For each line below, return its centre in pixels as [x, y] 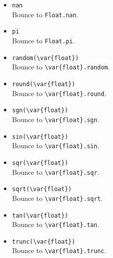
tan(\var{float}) [40, 215]
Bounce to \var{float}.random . [61, 67]
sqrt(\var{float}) [42, 189]
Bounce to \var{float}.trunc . [59, 250]
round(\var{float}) [44, 84]
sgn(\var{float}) [40, 111]
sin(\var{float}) [40, 137]
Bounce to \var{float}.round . [59, 93]
